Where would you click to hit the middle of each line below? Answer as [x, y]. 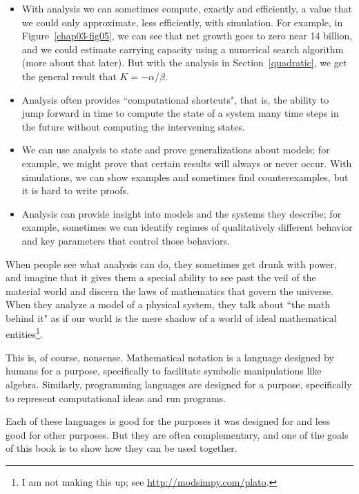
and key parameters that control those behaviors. [126, 240]
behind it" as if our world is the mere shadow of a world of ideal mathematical [171, 317]
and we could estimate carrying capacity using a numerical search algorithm [183, 49]
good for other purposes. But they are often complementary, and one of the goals [177, 434]
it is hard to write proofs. [75, 190]
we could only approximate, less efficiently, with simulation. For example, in [182, 22]
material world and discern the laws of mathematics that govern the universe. [169, 291]
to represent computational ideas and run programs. [116, 398]
